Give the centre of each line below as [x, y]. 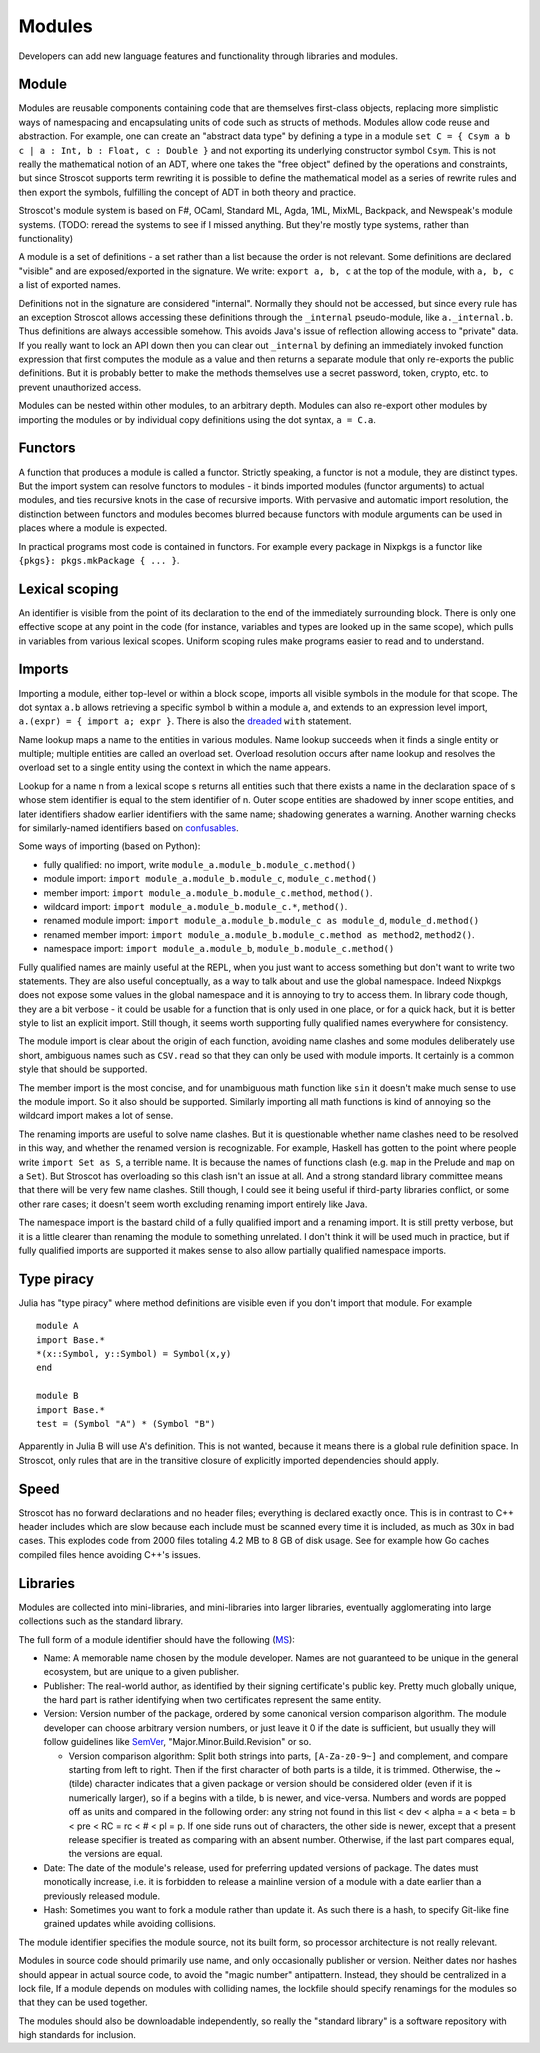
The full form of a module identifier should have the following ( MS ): [156, 1639]
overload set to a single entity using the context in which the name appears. [174, 767]
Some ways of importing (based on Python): [109, 846]
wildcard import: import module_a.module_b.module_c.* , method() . [195, 906]
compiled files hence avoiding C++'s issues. [110, 1554]
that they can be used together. [83, 2002]
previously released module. [101, 1896]
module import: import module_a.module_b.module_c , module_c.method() [210, 879]
